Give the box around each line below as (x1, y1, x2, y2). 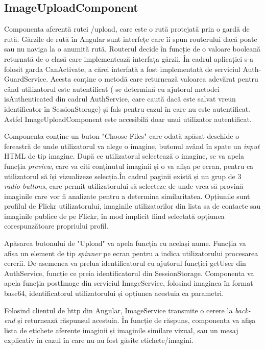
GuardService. (4, 73, 49, 84)
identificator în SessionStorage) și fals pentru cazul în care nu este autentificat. (4, 103, 250, 114)
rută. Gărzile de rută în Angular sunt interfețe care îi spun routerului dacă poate (4, 33, 257, 44)
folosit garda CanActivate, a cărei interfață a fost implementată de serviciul (4, 63, 240, 74)
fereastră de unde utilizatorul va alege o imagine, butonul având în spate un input (4, 140, 260, 151)
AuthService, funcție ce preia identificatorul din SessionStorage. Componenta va (4, 267, 254, 278)
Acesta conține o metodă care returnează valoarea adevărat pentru (50, 73, 258, 84)
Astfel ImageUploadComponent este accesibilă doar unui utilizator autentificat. (4, 113, 252, 124)
